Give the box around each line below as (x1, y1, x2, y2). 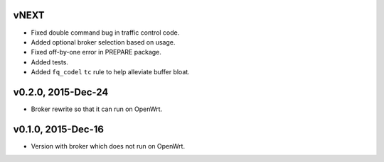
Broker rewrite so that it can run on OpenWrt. (31, 105, 163, 113)
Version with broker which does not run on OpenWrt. (31, 141, 185, 150)
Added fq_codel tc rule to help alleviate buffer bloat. (31, 68, 190, 76)
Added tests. (31, 57, 69, 66)
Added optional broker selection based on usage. (31, 37, 176, 46)
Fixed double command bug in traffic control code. (31, 28, 180, 37)
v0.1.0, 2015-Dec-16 (13, 123, 105, 135)
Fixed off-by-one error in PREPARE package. (31, 48, 161, 57)
